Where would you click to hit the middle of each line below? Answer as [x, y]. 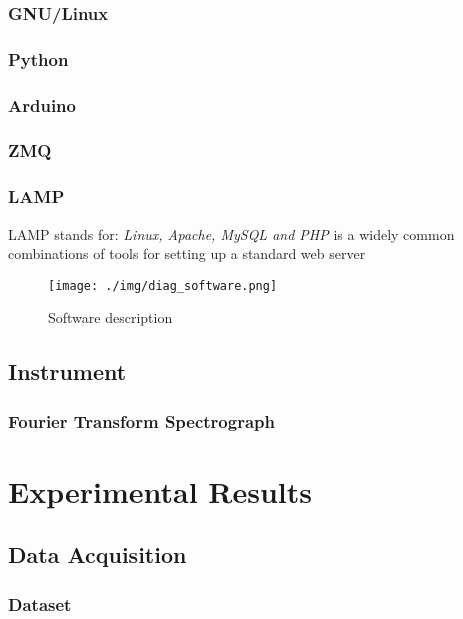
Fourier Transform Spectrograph [141, 420]
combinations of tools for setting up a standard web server [187, 253]
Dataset [40, 603]
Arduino [42, 104]
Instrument [67, 371]
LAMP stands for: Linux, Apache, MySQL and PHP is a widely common [231, 233]
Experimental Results [160, 490]
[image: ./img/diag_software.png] [163, 285]
